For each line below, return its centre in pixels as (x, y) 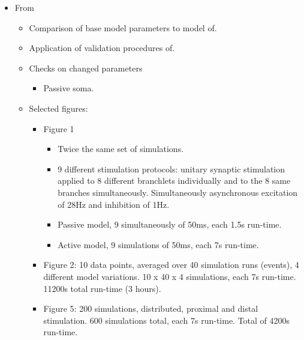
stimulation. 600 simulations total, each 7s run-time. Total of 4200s (167, 320)
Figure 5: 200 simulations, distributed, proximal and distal (151, 308)
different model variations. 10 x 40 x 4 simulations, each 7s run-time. (170, 276)
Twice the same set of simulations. (121, 149)
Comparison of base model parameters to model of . (123, 27)
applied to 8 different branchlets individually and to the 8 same (174, 181)
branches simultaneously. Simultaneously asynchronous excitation (178, 192)
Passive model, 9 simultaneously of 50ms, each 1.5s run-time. (170, 224)
